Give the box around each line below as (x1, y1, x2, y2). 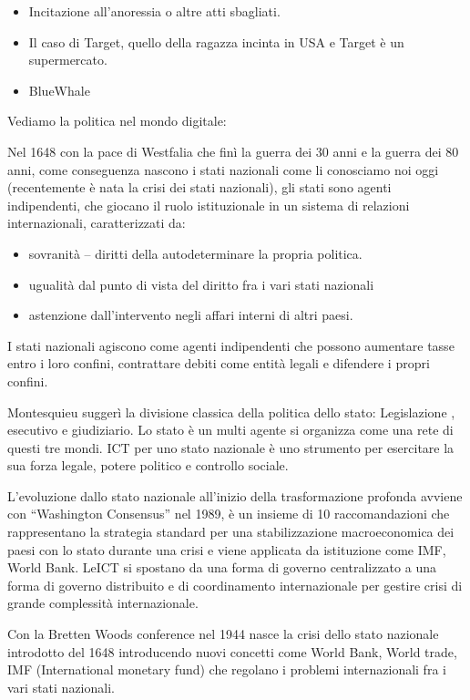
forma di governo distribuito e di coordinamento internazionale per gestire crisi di (7, 575, 463, 594)
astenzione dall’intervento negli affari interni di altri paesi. (28, 305, 353, 324)
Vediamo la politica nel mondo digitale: (7, 111, 227, 130)
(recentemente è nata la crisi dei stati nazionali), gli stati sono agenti (7, 178, 392, 197)
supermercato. (28, 50, 107, 69)
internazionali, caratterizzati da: (7, 213, 186, 232)
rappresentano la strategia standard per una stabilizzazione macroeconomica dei (7, 522, 455, 541)
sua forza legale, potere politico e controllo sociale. (7, 456, 289, 475)
